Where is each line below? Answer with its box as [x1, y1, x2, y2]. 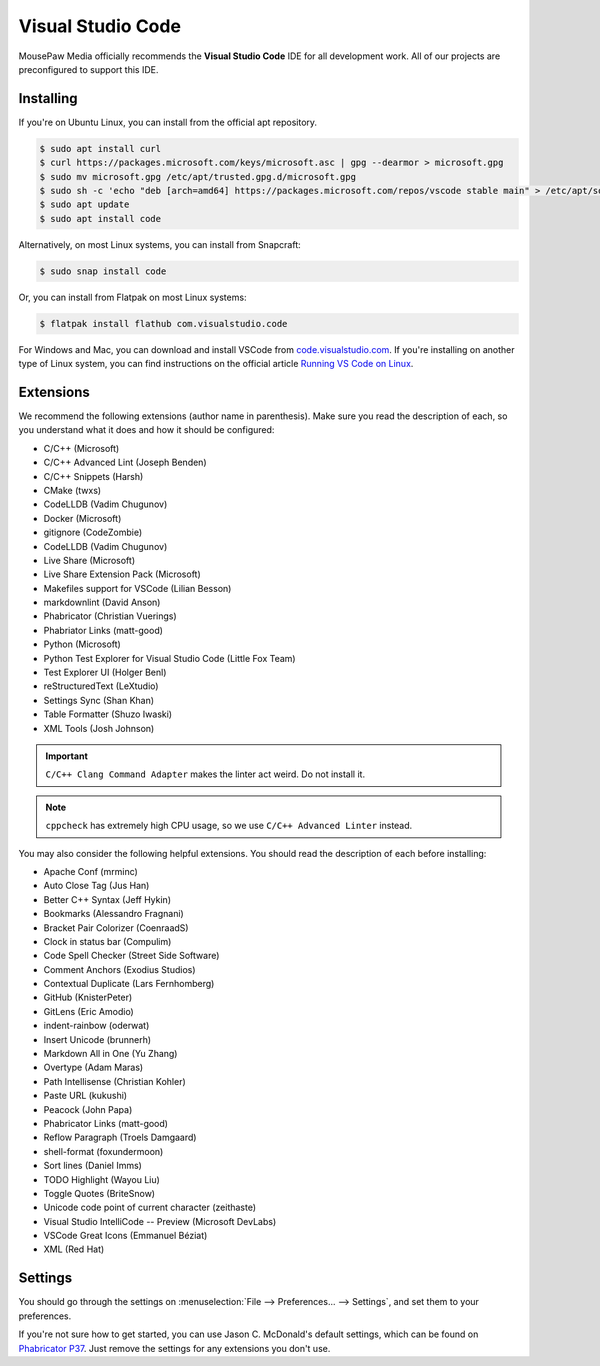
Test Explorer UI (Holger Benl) [43, 666, 167, 679]
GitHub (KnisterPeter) [43, 991, 133, 1004]
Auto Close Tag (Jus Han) [43, 880, 150, 892]
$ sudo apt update [39, 199, 130, 210]
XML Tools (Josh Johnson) [43, 722, 155, 734]
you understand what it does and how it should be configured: [18, 424, 275, 436]
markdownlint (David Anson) [43, 596, 161, 609]
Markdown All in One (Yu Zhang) [43, 1048, 178, 1060]
